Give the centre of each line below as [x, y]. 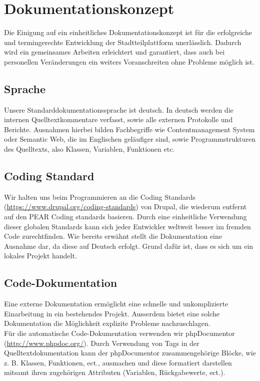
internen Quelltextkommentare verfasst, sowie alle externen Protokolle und [118, 119]
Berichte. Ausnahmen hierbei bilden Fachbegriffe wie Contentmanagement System [129, 129]
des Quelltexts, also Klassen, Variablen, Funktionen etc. [89, 149]
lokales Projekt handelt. [40, 256]
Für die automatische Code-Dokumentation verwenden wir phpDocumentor [119, 333]
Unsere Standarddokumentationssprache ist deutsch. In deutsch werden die [119, 109]
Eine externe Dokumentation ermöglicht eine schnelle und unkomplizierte [116, 304]
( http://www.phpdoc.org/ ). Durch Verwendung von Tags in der [102, 343]
